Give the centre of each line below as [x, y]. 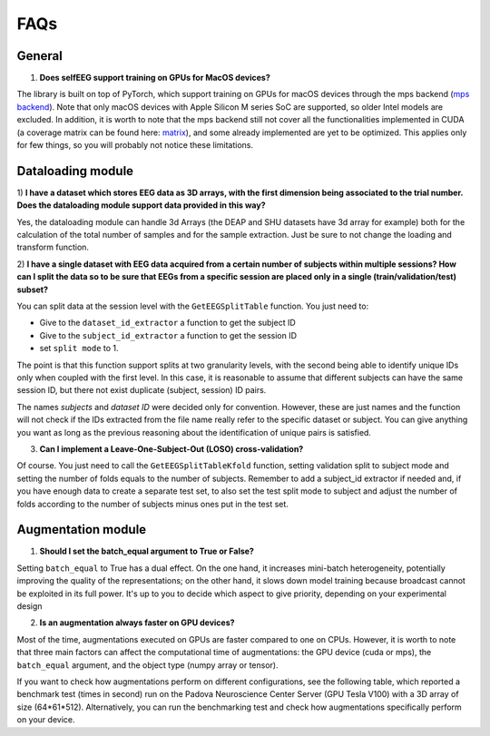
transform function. [53, 247]
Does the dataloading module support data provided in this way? [141, 205]
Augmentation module [82, 530]
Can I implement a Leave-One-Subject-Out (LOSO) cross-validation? [171, 448]
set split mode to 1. [79, 348]
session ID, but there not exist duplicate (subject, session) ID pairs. [142, 390]
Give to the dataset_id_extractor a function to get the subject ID [168, 323]
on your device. [46, 720]
